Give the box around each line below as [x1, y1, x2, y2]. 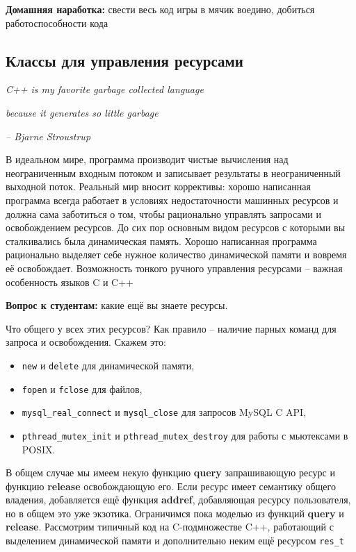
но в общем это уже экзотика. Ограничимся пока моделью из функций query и [6, 505, 344, 520]
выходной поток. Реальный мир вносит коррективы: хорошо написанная [6, 179, 311, 194]
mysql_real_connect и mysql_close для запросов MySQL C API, [22, 405, 307, 419]
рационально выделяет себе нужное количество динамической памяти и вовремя [6, 247, 347, 262]
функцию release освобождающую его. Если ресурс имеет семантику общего [6, 478, 336, 493]
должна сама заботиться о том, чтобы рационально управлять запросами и [6, 206, 322, 221]
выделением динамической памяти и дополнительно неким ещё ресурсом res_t [6, 533, 344, 548]
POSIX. [22, 442, 56, 456]
